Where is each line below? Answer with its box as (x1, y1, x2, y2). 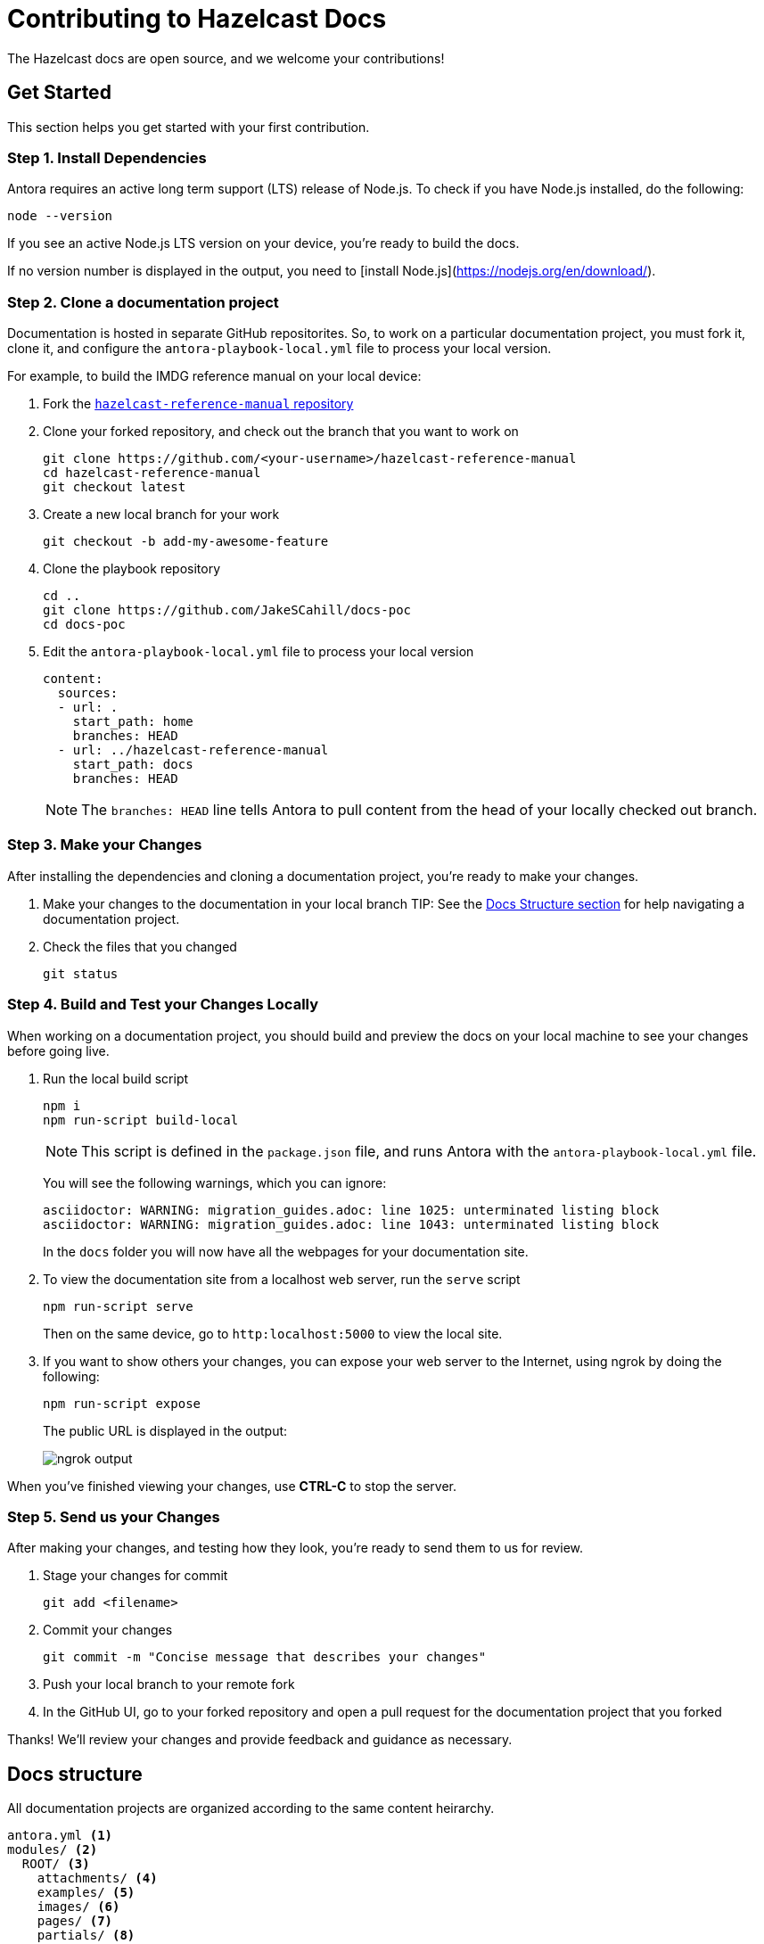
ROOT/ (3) (21, 1857, 90, 1872)
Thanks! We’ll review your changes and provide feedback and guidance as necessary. (7, 1732, 513, 1748)
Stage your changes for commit (43, 1568, 228, 1584)
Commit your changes (43, 1622, 173, 1638)
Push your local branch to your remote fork (43, 1676, 295, 1693)
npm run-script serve (43, 1298, 193, 1314)
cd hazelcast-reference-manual (43, 465, 261, 481)
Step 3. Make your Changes (7, 836, 202, 854)
